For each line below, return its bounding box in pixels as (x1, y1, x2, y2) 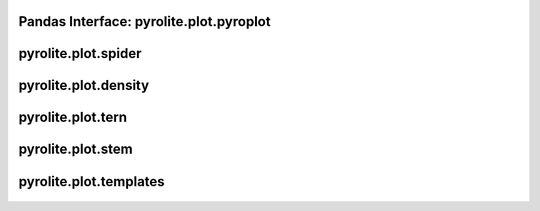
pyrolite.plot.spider (18, 45, 142, 62)
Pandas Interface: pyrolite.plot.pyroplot (18, 13, 271, 30)
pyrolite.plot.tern (18, 109, 128, 126)
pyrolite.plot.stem (18, 141, 134, 158)
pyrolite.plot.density (18, 77, 150, 94)
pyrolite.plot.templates (18, 173, 165, 190)
